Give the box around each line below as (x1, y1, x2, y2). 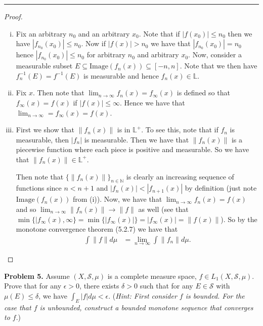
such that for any (140, 280, 193, 291)
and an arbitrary (78, 28, 130, 39)
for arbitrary (86, 49, 126, 60)
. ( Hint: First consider (108, 290, 177, 301)
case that (4, 302, 31, 312)
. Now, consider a (188, 49, 242, 60)
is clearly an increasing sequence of (126, 171, 234, 182)
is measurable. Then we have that (84, 134, 189, 144)
